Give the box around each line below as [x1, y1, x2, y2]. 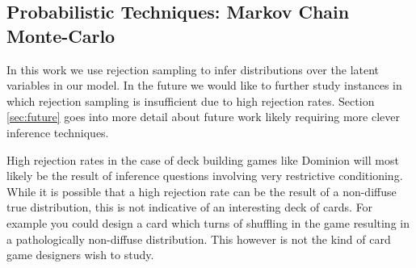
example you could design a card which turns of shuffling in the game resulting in [6, 214, 410, 231]
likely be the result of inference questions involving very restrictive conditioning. [6, 167, 403, 184]
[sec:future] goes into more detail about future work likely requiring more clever [6, 108, 400, 125]
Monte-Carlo [6, 23, 116, 48]
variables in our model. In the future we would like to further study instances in [6, 77, 402, 94]
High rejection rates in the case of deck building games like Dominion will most [6, 151, 399, 168]
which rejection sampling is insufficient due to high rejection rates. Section [6, 92, 375, 109]
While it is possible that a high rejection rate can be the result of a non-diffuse [6, 182, 397, 199]
